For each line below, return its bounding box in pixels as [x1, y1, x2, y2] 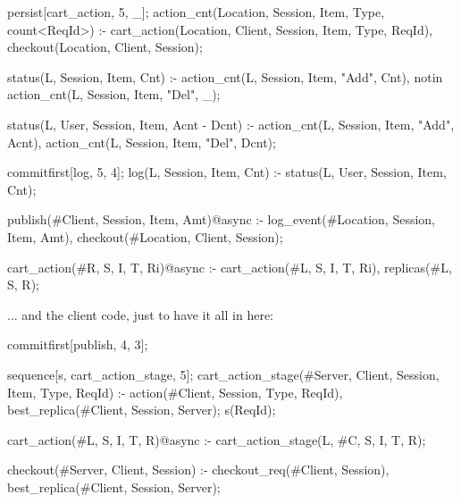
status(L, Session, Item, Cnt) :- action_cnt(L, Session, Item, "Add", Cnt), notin [7, 67, 443, 86]
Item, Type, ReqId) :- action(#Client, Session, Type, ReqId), [7, 382, 343, 401]
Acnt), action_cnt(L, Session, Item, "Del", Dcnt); [7, 132, 276, 151]
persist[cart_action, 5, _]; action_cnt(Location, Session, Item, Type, [7, 3, 385, 21]
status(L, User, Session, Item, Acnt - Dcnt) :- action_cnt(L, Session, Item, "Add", [7, 114, 455, 133]
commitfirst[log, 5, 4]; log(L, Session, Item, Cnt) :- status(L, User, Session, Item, [7, 163, 447, 181]
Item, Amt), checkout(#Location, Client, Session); [7, 227, 283, 246]
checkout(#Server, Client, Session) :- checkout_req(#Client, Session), [7, 460, 390, 479]
